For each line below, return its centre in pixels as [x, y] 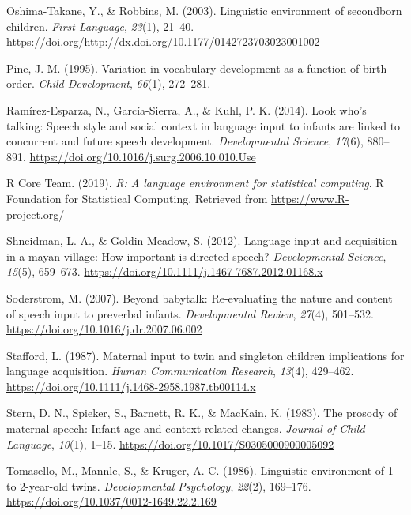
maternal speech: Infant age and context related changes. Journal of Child [186, 429]
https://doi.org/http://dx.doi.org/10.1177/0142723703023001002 [163, 41]
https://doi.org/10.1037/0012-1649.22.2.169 [111, 501]
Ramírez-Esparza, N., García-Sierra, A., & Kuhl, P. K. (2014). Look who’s [187, 109]
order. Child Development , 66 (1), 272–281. [109, 83]
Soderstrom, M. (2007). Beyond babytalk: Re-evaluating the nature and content [200, 297]
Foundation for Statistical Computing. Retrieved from [137, 198]
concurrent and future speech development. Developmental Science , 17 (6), [185, 141]
